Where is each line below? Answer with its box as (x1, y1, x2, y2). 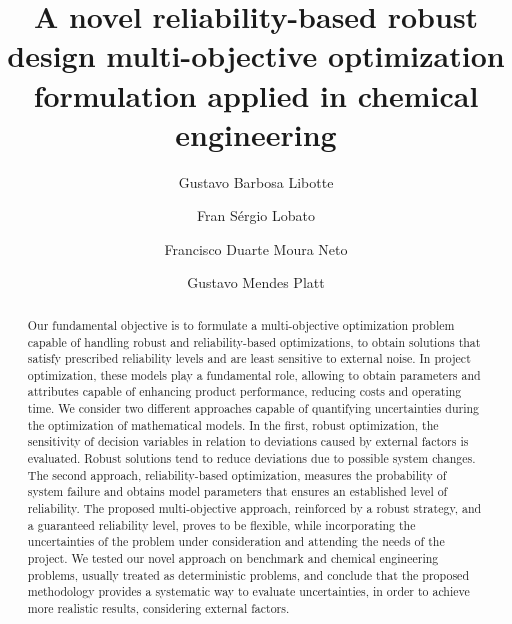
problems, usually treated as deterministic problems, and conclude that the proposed (27, 566, 469, 583)
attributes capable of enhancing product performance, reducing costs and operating (27, 383, 462, 400)
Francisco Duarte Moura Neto (164, 238, 348, 259)
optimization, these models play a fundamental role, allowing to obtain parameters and (27, 366, 481, 383)
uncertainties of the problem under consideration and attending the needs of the (27, 533, 445, 550)
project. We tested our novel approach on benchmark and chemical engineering (27, 550, 439, 567)
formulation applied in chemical (33, 74, 479, 115)
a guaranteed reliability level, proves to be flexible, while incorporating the (27, 516, 416, 533)
